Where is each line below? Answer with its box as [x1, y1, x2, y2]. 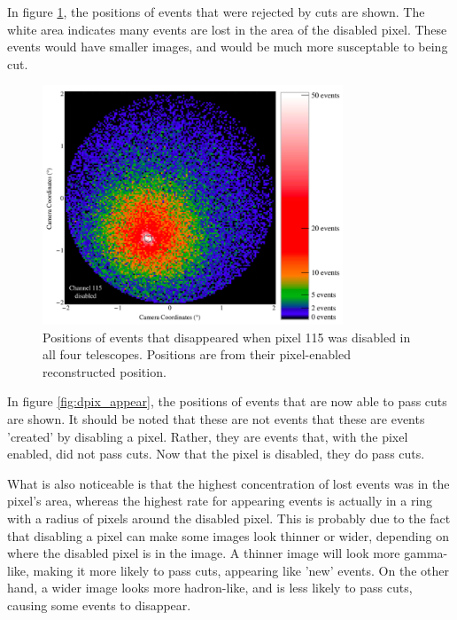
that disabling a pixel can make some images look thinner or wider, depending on [7, 526, 449, 545]
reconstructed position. [43, 362, 167, 381]
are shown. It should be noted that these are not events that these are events [7, 409, 425, 428]
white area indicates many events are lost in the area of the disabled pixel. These [7, 20, 447, 38]
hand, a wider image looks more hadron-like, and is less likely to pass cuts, [7, 578, 413, 597]
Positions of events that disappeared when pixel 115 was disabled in [43, 327, 411, 346]
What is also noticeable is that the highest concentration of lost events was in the [7, 474, 450, 492]
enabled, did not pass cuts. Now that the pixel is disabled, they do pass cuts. [7, 444, 425, 463]
